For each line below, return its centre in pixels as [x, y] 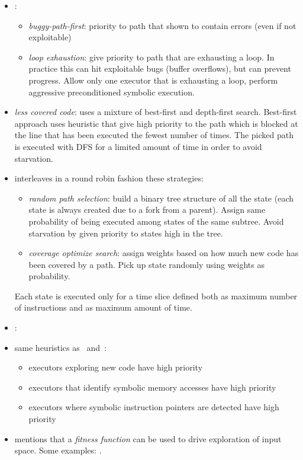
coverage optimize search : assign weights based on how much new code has [164, 253]
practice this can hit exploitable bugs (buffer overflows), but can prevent [160, 68]
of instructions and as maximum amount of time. [103, 307]
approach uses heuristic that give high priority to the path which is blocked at [156, 123]
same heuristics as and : [60, 347]
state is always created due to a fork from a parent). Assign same [147, 210]
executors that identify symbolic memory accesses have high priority [152, 387]
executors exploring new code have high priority [116, 367]
